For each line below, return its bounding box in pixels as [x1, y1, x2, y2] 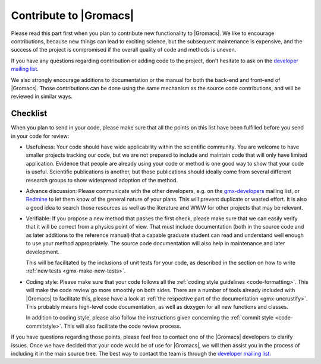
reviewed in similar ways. [11, 93, 73, 100]
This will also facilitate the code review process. [64, 322, 181, 330]
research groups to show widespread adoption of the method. [26, 176, 178, 183]
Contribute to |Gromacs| [11, 9, 134, 22]
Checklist [11, 109, 48, 119]
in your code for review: [11, 132, 70, 140]
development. [26, 248, 59, 255]
